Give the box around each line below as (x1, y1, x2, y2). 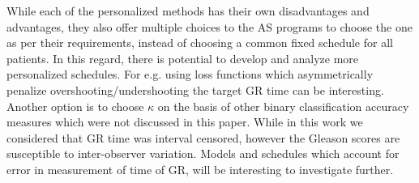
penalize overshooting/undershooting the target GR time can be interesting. (6, 81, 384, 98)
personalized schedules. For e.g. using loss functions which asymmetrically (6, 66, 374, 83)
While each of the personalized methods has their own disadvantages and (6, 2, 370, 19)
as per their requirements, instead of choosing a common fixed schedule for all (6, 34, 393, 51)
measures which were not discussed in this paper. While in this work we (6, 113, 363, 130)
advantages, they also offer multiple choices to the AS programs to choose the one (6, 18, 413, 35)
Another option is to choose (6, 97, 144, 114)
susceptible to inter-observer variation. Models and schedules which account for (6, 145, 400, 162)
